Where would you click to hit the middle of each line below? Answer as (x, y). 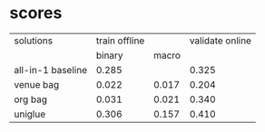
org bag (31, 99)
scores (36, 13)
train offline (120, 41)
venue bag (37, 84)
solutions (33, 41)
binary (110, 55)
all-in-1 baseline (51, 70)
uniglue (30, 114)
